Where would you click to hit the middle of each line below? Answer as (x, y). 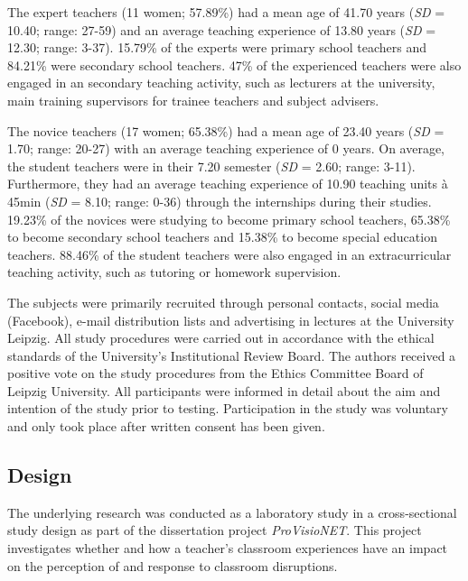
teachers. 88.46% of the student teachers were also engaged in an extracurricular (229, 254)
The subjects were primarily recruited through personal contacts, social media (223, 302)
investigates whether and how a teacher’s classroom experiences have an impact (228, 548)
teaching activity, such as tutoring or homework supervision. (174, 272)
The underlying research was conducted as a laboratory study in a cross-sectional (232, 512)
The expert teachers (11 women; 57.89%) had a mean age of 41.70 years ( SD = (226, 12)
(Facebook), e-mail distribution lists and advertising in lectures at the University (231, 320)
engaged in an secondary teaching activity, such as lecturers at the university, (221, 83)
